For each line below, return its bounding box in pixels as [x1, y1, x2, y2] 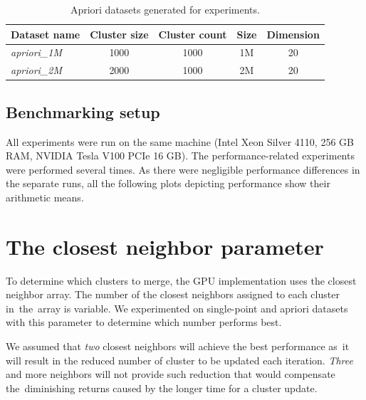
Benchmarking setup [6, 100, 160, 122]
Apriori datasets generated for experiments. [70, 2, 260, 16]
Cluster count [158, 26, 227, 41]
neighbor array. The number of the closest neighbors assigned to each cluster [6, 287, 340, 302]
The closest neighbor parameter [6, 231, 324, 260]
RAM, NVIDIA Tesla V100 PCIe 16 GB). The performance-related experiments [6, 148, 355, 163]
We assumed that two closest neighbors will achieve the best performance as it [6, 339, 350, 354]
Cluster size [90, 26, 149, 41]
